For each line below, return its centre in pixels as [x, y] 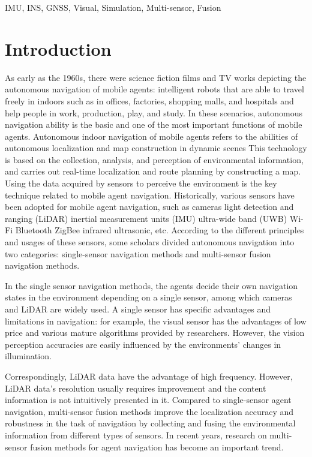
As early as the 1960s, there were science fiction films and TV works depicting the [156, 77]
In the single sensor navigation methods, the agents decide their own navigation [151, 285]
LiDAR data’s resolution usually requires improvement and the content [136, 388]
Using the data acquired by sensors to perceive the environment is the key [141, 183]
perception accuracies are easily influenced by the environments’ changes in [143, 344]
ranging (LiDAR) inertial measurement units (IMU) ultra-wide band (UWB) [146, 218]
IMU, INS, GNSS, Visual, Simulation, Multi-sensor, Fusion [113, 7]
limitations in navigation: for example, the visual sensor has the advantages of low [156, 321]
